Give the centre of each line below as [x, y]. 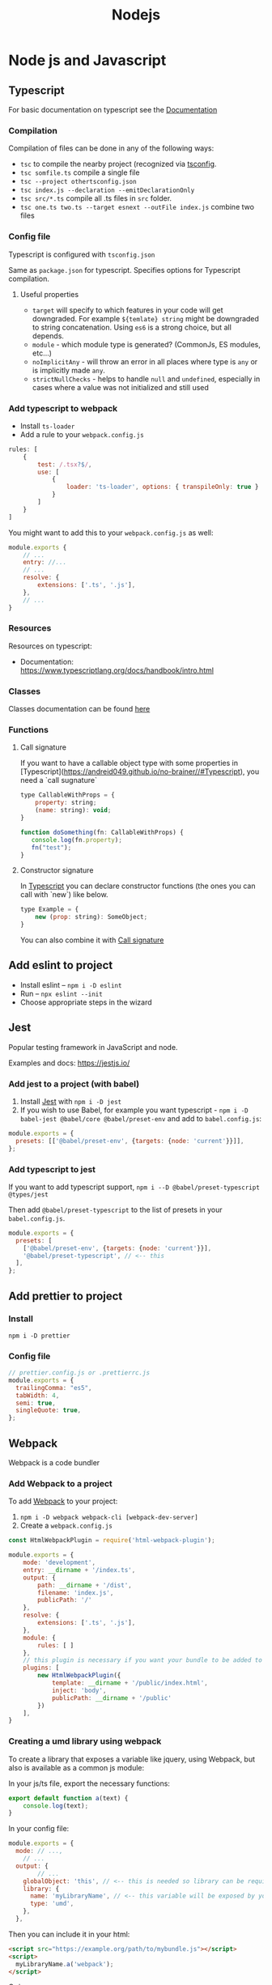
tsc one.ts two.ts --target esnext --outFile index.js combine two [137, 207]
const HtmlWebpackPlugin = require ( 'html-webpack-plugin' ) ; [112, 1541]
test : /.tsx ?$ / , [65, 464]
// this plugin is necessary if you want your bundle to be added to [143, 1660]
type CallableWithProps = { [67, 795]
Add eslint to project [61, 965]
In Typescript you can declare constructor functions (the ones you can [138, 886]
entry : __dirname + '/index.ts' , [79, 1570]
